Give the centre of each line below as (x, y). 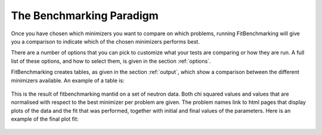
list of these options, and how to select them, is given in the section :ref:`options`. (111, 61)
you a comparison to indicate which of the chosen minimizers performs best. (105, 41)
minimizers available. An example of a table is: (68, 80)
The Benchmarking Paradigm (85, 16)
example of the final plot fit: (45, 119)
